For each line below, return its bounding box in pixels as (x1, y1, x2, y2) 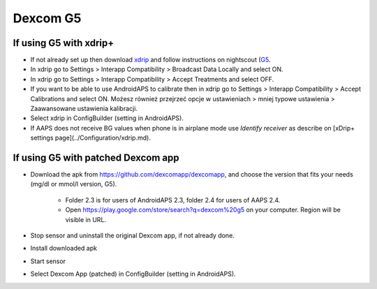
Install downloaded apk (30, 244, 98, 253)
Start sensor (30, 257, 66, 265)
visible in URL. (65, 215, 107, 223)
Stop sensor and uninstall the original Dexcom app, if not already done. (30, 231, 235, 240)
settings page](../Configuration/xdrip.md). (30, 133, 151, 142)
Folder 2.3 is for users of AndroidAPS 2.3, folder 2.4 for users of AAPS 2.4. (65, 195, 281, 204)
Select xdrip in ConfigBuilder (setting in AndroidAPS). (30, 114, 184, 122)
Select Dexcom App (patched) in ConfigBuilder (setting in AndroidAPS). (30, 269, 237, 279)
